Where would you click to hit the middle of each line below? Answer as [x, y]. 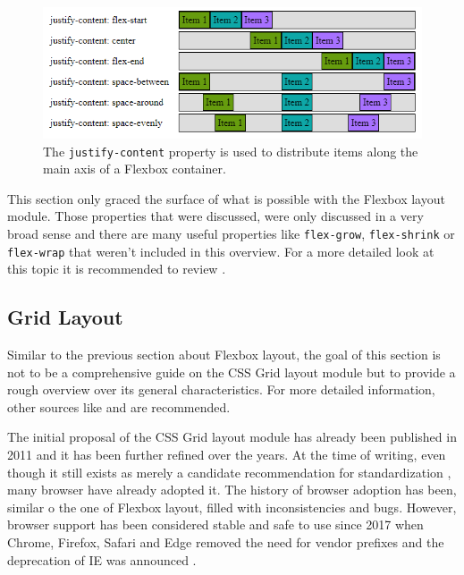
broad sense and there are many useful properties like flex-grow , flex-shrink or [231, 233]
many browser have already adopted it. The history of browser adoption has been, [232, 490]
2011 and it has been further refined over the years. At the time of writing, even [227, 455]
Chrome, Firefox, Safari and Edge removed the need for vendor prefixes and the [226, 542]
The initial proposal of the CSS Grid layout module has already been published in [232, 437]
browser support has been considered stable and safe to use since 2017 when [215, 524]
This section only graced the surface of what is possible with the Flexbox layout [226, 198]
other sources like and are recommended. [119, 406]
